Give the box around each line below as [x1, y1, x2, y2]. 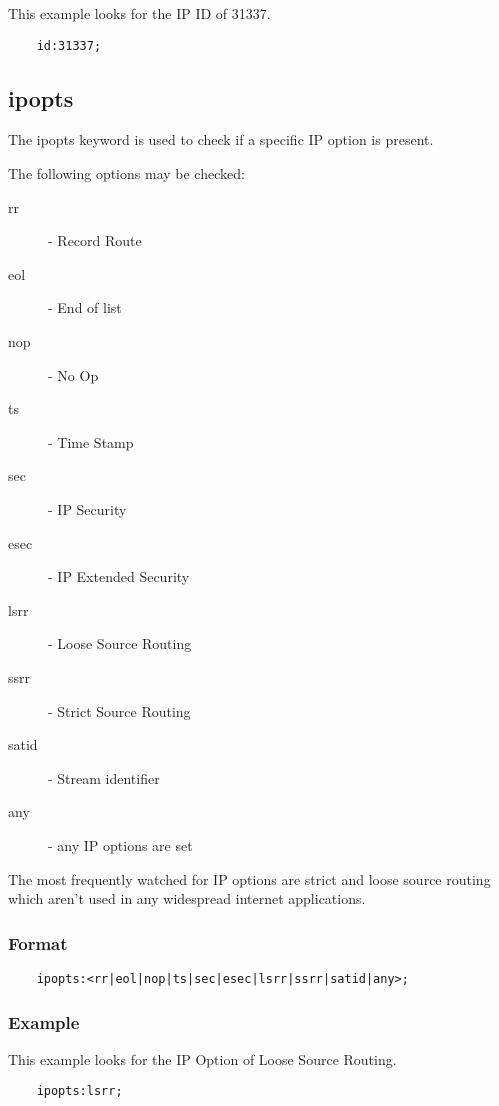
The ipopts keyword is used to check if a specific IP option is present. [8, 129, 434, 150]
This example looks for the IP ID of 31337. [8, 3, 271, 23]
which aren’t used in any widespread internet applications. [8, 888, 366, 909]
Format [8, 930, 68, 955]
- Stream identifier [48, 767, 160, 788]
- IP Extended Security [48, 566, 190, 587]
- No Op [48, 364, 99, 385]
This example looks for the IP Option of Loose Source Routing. [8, 1048, 397, 1069]
